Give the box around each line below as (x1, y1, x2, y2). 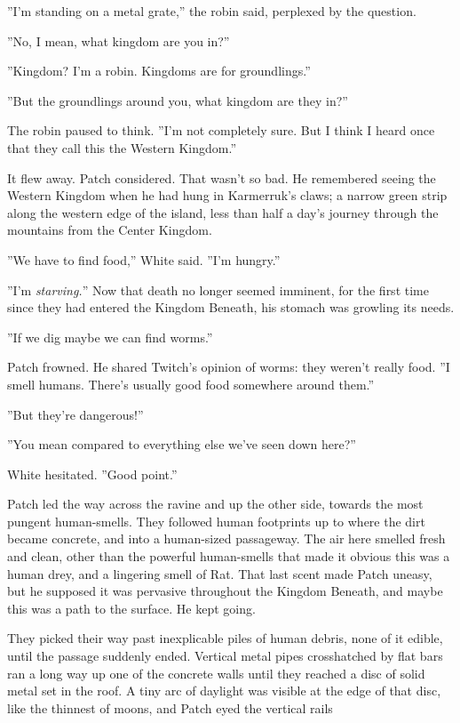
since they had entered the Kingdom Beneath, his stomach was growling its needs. (7, 298, 455, 317)
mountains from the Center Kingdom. (7, 221, 212, 239)
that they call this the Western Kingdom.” (7, 138, 237, 157)
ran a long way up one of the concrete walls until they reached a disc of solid (7, 663, 425, 682)
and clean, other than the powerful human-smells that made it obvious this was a (7, 547, 450, 566)
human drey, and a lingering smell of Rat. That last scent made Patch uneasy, (7, 564, 432, 582)
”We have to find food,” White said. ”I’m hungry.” (7, 250, 281, 269)
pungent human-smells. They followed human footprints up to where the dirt (7, 511, 425, 530)
